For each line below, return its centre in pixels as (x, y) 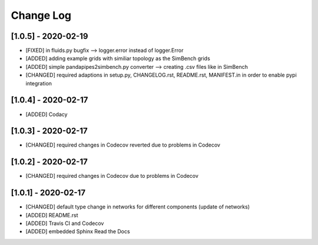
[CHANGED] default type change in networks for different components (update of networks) (138, 207)
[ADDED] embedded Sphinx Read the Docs (78, 231)
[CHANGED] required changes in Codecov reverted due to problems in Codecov (123, 145)
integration (39, 83)
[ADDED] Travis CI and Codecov (65, 223)
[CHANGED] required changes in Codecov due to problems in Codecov (112, 176)
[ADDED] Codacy (47, 114)
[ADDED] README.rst (52, 215)
